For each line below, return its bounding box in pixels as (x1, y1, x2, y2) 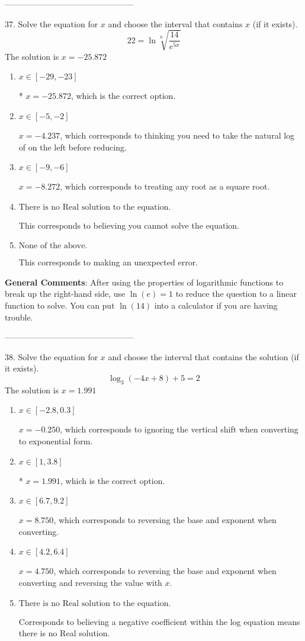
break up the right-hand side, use (5, 287, 126, 300)
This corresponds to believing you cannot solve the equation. (18, 219, 239, 231)
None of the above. (18, 242, 88, 251)
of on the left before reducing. (18, 140, 127, 153)
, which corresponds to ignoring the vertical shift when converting (60, 423, 298, 435)
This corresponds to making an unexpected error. (18, 256, 198, 268)
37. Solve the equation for (5, 17, 98, 30)
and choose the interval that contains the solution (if (108, 350, 299, 363)
